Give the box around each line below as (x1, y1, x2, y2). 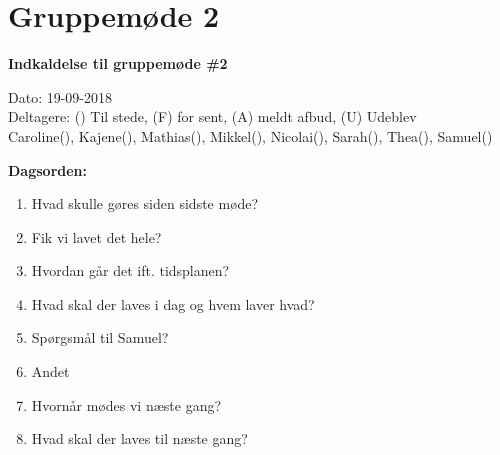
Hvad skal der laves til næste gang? (31, 428, 248, 449)
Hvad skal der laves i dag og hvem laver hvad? (31, 293, 315, 314)
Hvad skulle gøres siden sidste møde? (31, 193, 259, 214)
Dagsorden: (8, 159, 88, 180)
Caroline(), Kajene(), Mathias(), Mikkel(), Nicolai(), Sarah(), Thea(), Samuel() (8, 125, 493, 146)
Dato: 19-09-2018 (8, 86, 113, 107)
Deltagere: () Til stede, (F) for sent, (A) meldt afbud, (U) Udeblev (8, 106, 417, 127)
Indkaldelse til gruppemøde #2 (8, 53, 228, 74)
